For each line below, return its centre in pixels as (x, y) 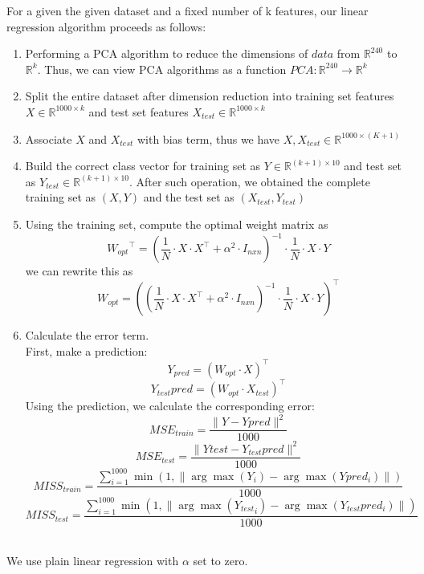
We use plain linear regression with (93, 561)
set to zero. (220, 561)
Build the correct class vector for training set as (143, 166)
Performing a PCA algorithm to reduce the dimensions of (167, 53)
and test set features (139, 111)
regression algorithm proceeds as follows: (106, 26)
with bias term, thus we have (208, 138)
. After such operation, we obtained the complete (249, 181)
